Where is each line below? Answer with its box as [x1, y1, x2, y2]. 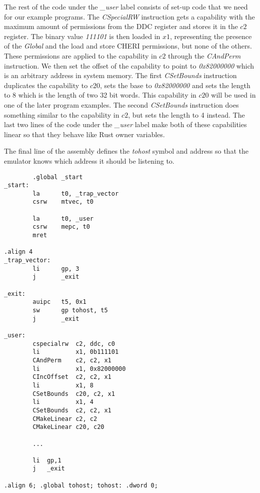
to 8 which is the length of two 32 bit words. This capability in [4, 90, 196, 100]
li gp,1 [32, 456, 61, 464]
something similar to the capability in [4, 109, 119, 120]
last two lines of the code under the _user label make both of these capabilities [4, 119, 247, 130]
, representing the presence [170, 31, 252, 41]
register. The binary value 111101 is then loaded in [4, 31, 160, 41]
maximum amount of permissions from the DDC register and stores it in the [4, 21, 238, 32]
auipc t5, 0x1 [32, 298, 86, 306]
